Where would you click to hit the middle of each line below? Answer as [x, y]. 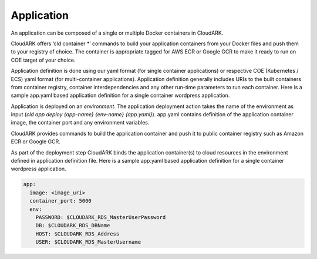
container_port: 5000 [61, 201]
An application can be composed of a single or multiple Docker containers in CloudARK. [117, 33]
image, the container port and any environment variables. [80, 123]
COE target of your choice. [43, 60]
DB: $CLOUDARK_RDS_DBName [73, 226]
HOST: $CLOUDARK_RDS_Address [77, 234]
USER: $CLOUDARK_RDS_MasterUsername [88, 242]
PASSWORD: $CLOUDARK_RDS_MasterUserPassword [101, 217]
